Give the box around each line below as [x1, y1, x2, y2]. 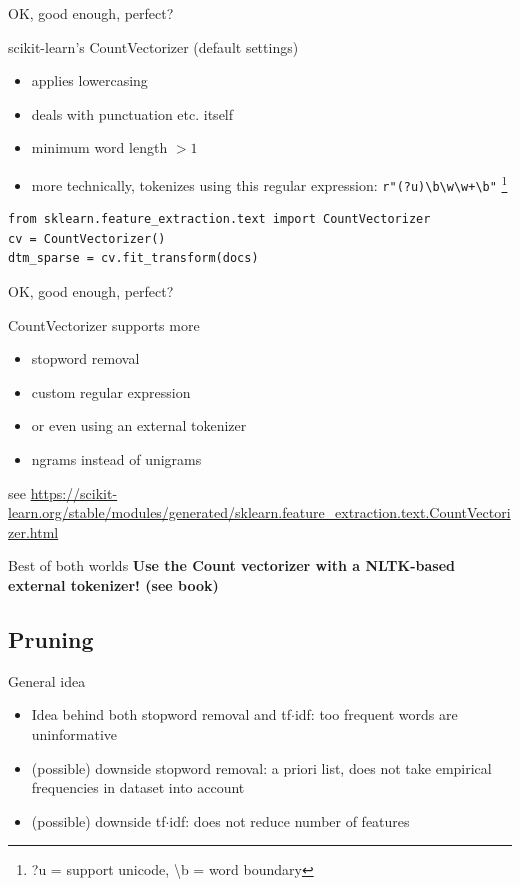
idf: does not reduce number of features [169, 810, 410, 831]
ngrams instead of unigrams [31, 449, 202, 470]
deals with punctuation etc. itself [31, 103, 234, 124]
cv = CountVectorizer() [8, 231, 166, 246]
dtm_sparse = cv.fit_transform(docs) [8, 251, 259, 266]
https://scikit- [30, 482, 118, 503]
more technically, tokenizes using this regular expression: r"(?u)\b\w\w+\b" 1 [31, 171, 508, 195]
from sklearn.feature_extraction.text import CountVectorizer [8, 212, 431, 227]
